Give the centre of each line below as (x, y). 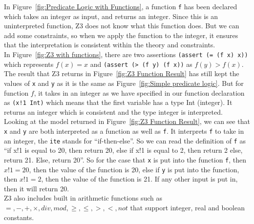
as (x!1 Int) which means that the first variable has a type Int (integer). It (118, 102)
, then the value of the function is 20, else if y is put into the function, (134, 169)
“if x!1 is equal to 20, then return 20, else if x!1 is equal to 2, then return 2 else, (123, 150)
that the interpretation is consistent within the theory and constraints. (110, 45)
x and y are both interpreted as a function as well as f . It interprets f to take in (124, 131)
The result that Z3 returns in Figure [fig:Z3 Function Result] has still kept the (122, 73)
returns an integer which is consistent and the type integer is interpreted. (113, 112)
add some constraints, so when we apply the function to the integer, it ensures (121, 35)
